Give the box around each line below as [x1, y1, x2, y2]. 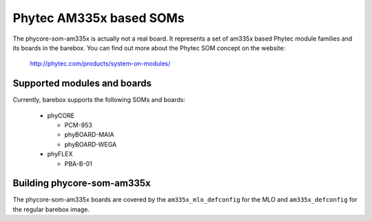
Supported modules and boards [12, 78, 152, 90]
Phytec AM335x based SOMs [12, 10, 185, 25]
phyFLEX [47, 150, 73, 158]
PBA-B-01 [64, 159, 92, 168]
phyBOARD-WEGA [64, 140, 117, 148]
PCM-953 [64, 121, 92, 129]
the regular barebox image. [12, 205, 90, 213]
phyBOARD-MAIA [64, 131, 114, 139]
